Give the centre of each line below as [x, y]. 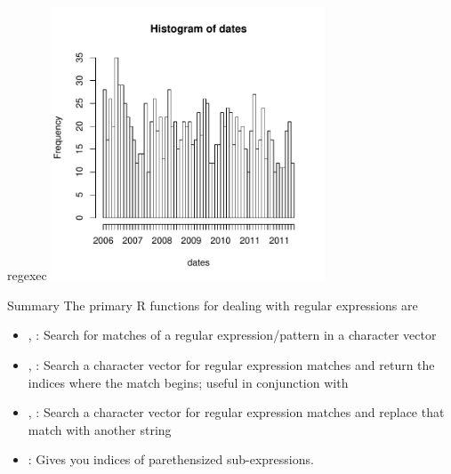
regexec [27, 275]
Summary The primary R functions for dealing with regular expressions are [213, 305]
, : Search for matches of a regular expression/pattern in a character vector [232, 335]
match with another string [100, 429]
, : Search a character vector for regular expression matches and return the [231, 364]
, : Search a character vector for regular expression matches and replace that [236, 412]
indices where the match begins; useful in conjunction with [188, 382]
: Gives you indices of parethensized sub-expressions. [171, 459]
